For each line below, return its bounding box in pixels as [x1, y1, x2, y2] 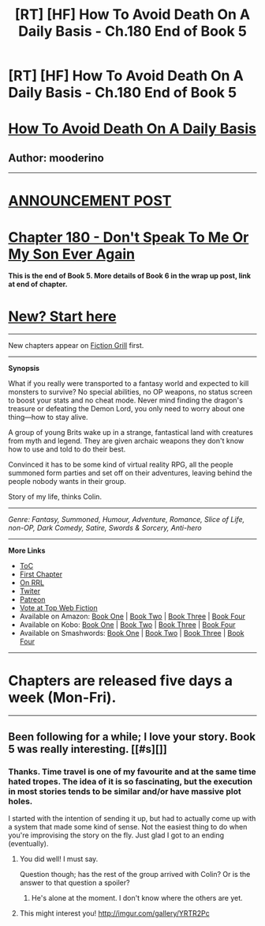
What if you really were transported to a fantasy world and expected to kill [8, 379, 249, 388]
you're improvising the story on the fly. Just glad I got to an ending [8, 830, 225, 840]
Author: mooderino [8, 151, 104, 164]
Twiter [19, 587, 41, 596]
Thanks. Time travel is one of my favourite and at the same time [8, 765, 256, 777]
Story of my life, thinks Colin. [8, 492, 103, 501]
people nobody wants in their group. [8, 477, 126, 486]
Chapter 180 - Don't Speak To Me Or [8, 228, 249, 246]
